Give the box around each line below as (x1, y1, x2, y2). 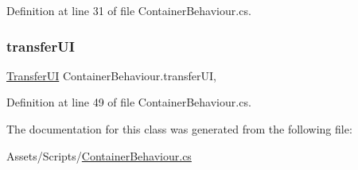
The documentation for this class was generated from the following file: (6, 121, 352, 137)
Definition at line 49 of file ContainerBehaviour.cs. (6, 94, 251, 110)
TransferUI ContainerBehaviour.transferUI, (6, 67, 216, 83)
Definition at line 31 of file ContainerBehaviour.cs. (6, 2, 251, 18)
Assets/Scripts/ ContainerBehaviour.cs (6, 147, 192, 164)
